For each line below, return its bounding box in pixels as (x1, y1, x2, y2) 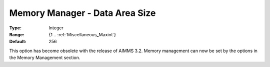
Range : (9, 31, 24, 37)
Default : (9, 39, 27, 45)
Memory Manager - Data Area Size (9, 7, 156, 18)
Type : (9, 25, 22, 31)
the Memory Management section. (9, 55, 80, 61)
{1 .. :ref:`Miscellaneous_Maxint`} (48, 31, 116, 37)
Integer (48, 25, 63, 31)
